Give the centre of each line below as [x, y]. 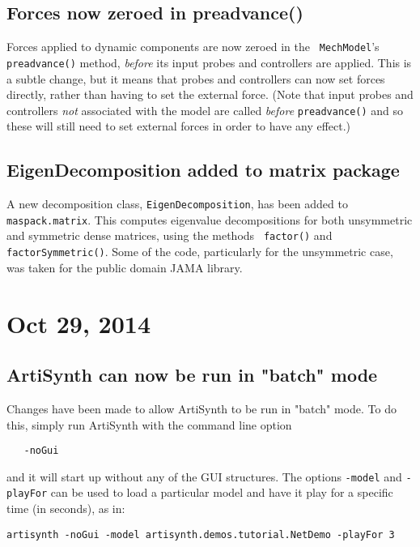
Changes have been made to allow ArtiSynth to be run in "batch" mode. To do [202, 408]
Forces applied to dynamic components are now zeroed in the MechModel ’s [193, 47]
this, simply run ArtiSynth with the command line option [149, 424]
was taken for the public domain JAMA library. [125, 267]
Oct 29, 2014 [78, 323]
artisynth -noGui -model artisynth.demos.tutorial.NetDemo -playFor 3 [201, 534]
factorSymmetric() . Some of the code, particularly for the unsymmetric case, [200, 252]
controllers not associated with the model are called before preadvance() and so [205, 110]
